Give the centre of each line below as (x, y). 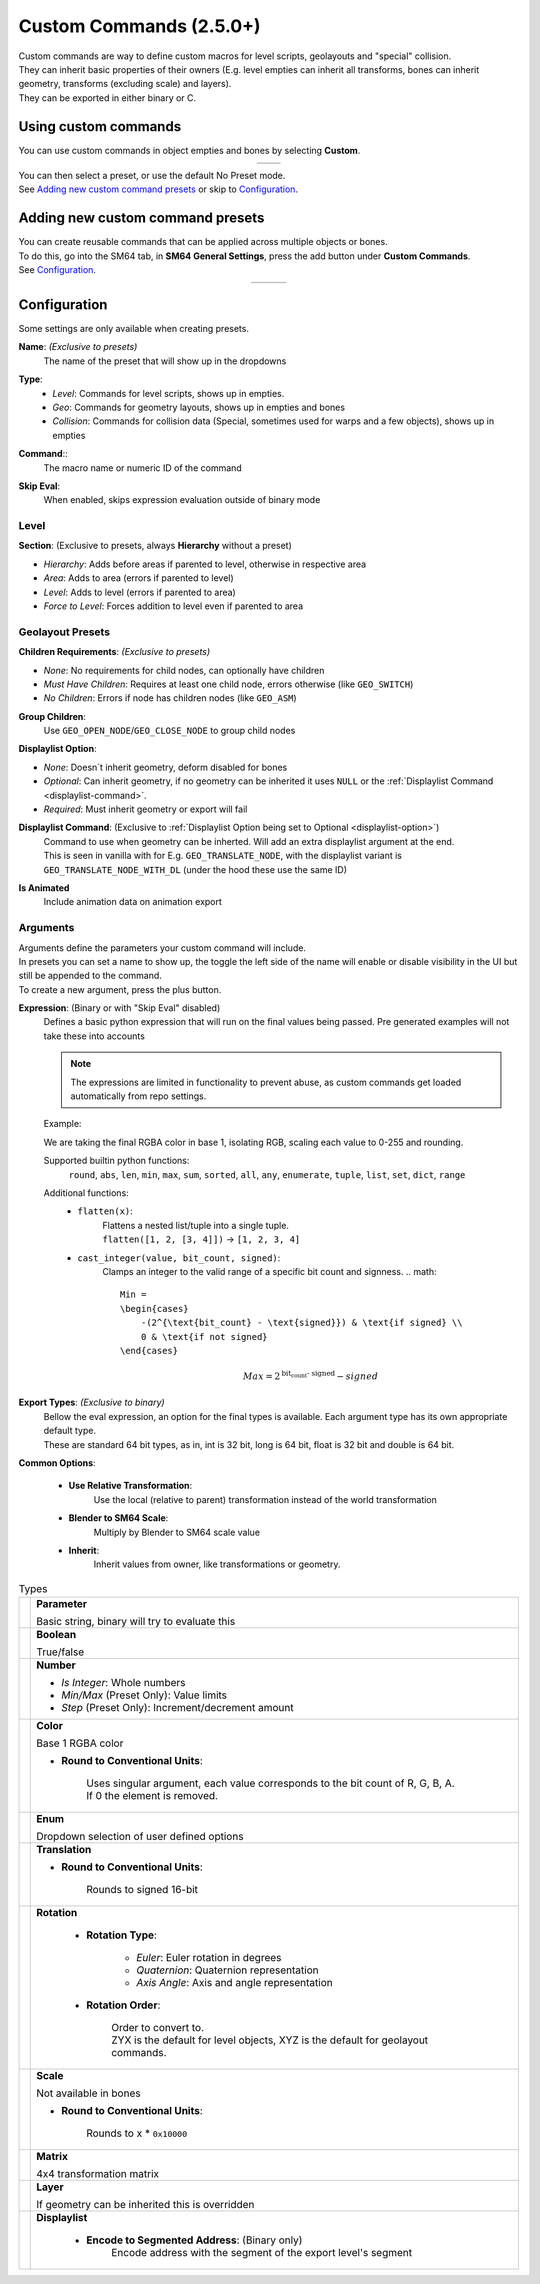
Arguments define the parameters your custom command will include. (162, 947)
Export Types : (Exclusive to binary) (91, 1402)
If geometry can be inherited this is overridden (145, 2205)
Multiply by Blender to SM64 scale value (176, 1532)
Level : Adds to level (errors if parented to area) (140, 592)
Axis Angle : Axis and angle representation (235, 1983)
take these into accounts (94, 1036)
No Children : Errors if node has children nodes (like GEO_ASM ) (170, 698)
